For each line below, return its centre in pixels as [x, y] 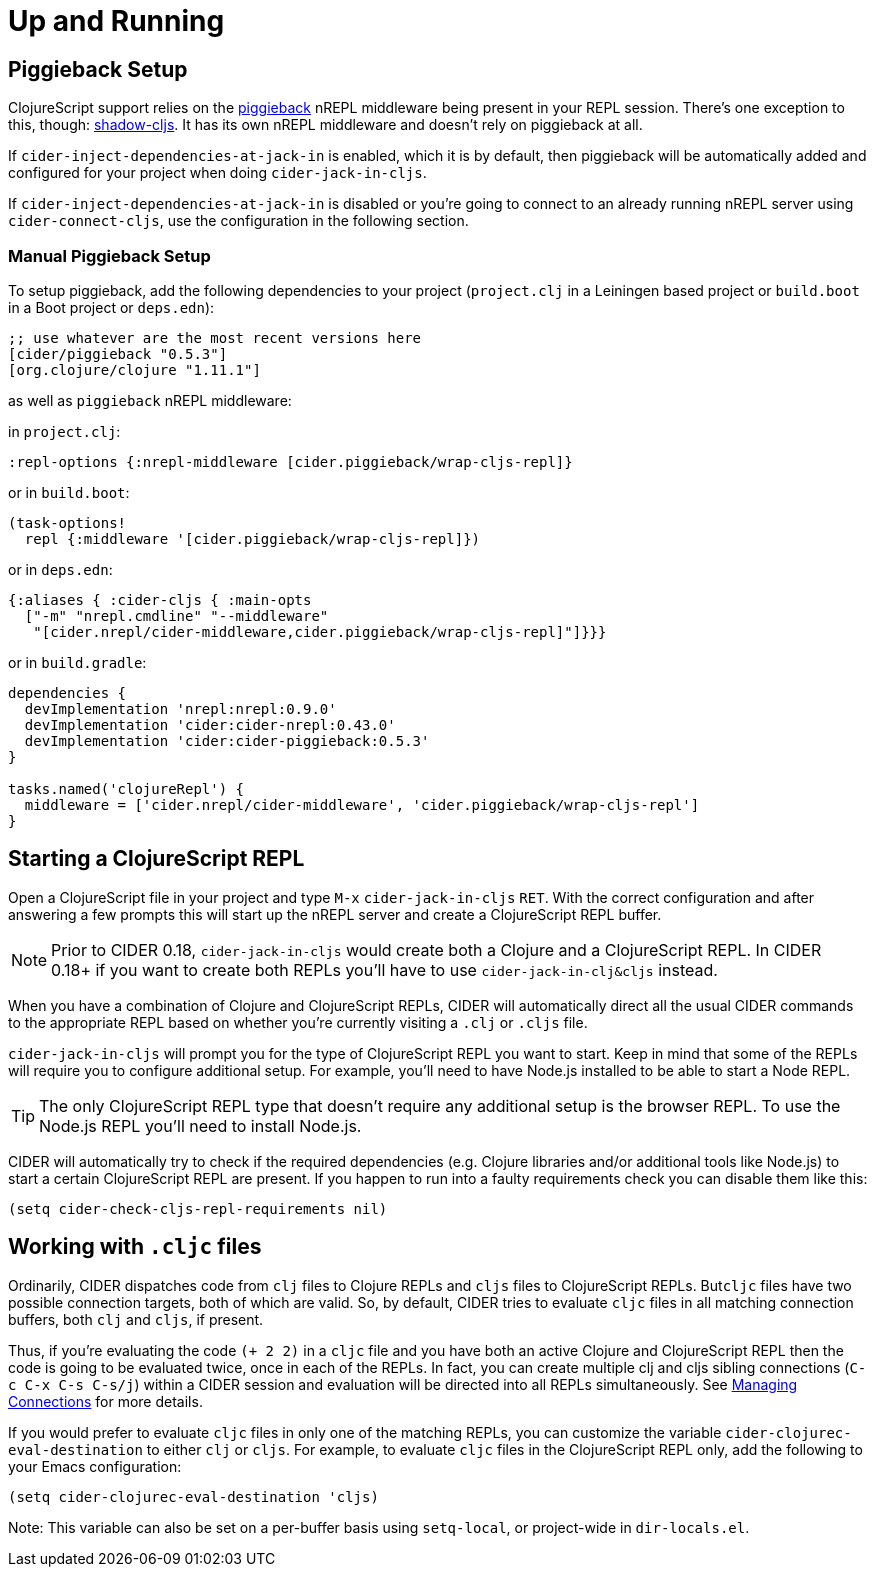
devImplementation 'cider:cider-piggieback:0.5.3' [227, 740]
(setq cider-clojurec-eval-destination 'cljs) [193, 1496]
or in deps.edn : [60, 569]
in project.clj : [64, 431]
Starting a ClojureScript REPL [156, 859]
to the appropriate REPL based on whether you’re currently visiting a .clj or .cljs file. [298, 1022]
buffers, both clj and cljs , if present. [136, 1319]
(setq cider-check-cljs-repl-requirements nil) [198, 1208]
